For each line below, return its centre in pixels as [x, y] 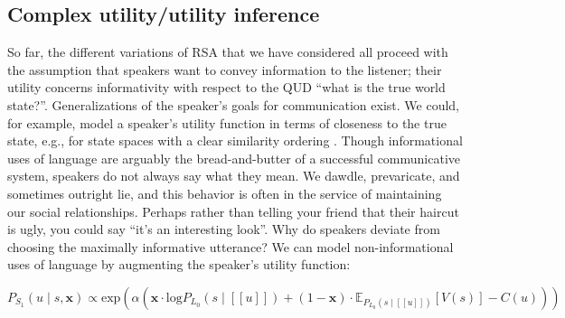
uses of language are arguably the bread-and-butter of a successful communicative [234, 158]
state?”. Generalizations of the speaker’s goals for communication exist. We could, [233, 104]
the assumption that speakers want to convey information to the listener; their [225, 69]
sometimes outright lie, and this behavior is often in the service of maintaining [225, 193]
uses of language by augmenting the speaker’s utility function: [179, 264]
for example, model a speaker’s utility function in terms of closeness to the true [227, 122]
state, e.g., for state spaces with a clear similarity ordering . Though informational [235, 140]
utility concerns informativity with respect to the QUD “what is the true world [226, 87]
